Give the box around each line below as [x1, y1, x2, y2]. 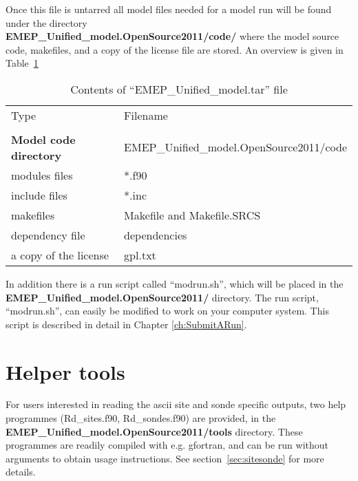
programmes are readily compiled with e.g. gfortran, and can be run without [6, 438, 328, 452]
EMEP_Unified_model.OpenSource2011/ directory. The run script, [6, 290, 319, 304]
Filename [124, 107, 168, 123]
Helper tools [6, 357, 125, 385]
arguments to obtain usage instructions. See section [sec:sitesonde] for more [6, 451, 324, 465]
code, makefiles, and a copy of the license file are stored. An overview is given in [6, 42, 344, 56]
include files [11, 186, 67, 203]
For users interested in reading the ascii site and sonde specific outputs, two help [6, 397, 346, 411]
